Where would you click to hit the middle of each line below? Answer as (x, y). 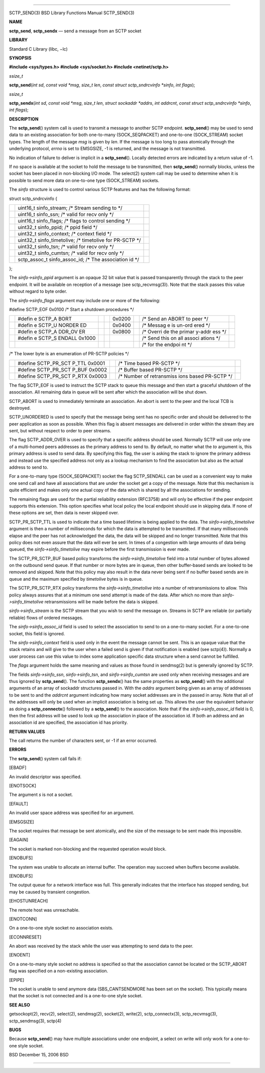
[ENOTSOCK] (23, 786)
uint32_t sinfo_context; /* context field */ (65, 233)
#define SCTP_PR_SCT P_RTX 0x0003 (63, 376)
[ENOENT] (20, 955)
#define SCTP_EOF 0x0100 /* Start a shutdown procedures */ (72, 309)
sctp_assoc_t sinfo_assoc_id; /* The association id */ (79, 259)
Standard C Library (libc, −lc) (39, 49)
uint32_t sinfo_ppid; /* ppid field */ (58, 227)
